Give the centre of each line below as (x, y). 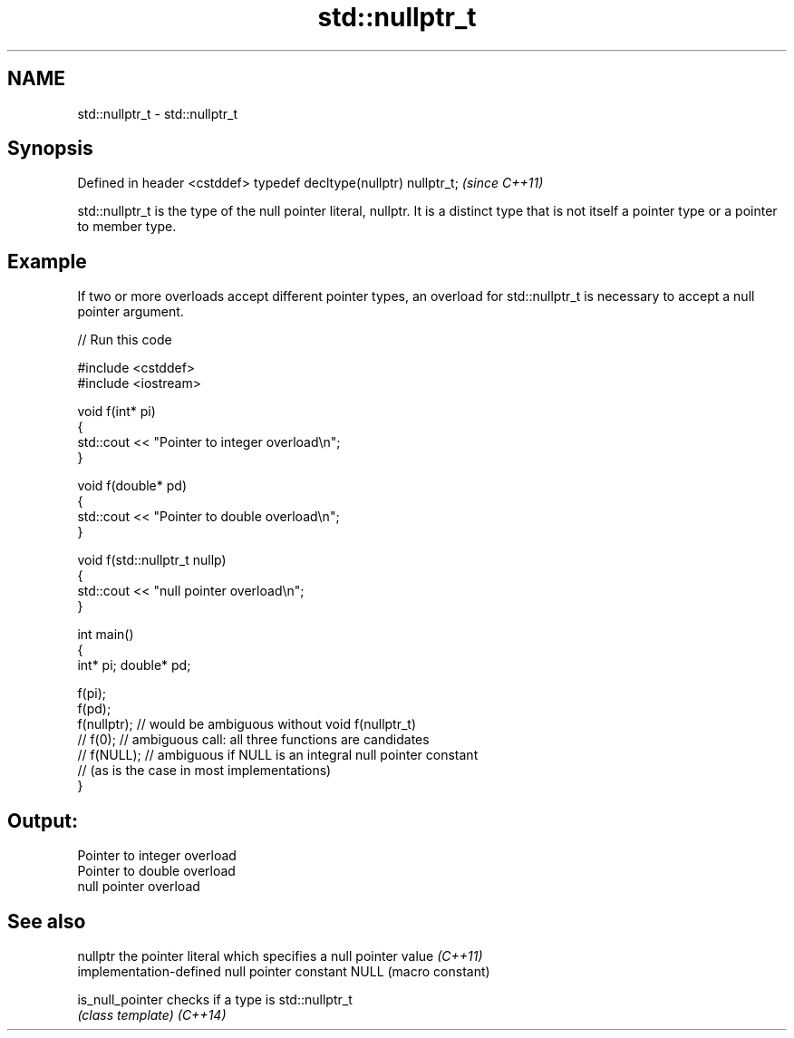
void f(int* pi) (116, 412)
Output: (43, 820)
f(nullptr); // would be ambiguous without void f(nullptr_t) (247, 724)
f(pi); (92, 694)
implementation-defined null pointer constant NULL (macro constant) (284, 971)
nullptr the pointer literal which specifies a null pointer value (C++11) (280, 956)
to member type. (127, 227)
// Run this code (125, 340)
